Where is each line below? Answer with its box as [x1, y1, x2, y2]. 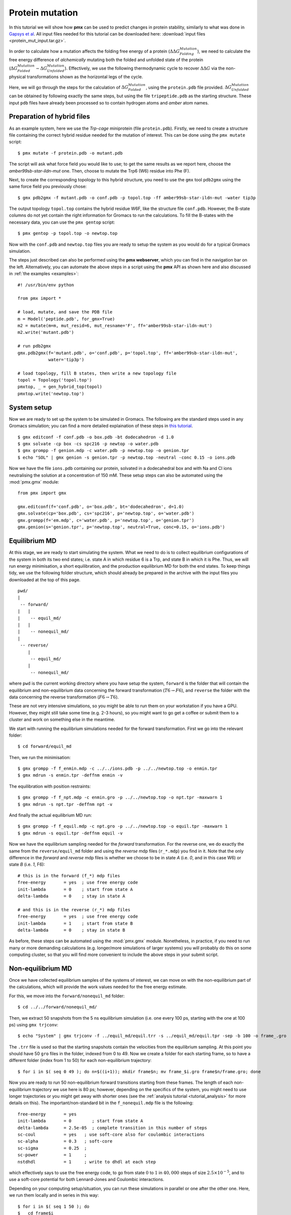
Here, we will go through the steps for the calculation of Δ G [9, 84, 129, 90]
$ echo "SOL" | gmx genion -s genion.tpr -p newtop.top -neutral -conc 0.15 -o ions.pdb [17, 454, 236, 460]
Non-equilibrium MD [9, 964, 72, 972]
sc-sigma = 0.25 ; [17, 1145, 87, 1151]
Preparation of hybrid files [9, 112, 90, 121]
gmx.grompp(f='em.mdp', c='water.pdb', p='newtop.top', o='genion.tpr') [17, 518, 194, 523]
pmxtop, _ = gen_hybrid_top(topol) [17, 384, 103, 390]
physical [9, 74, 26, 80]
